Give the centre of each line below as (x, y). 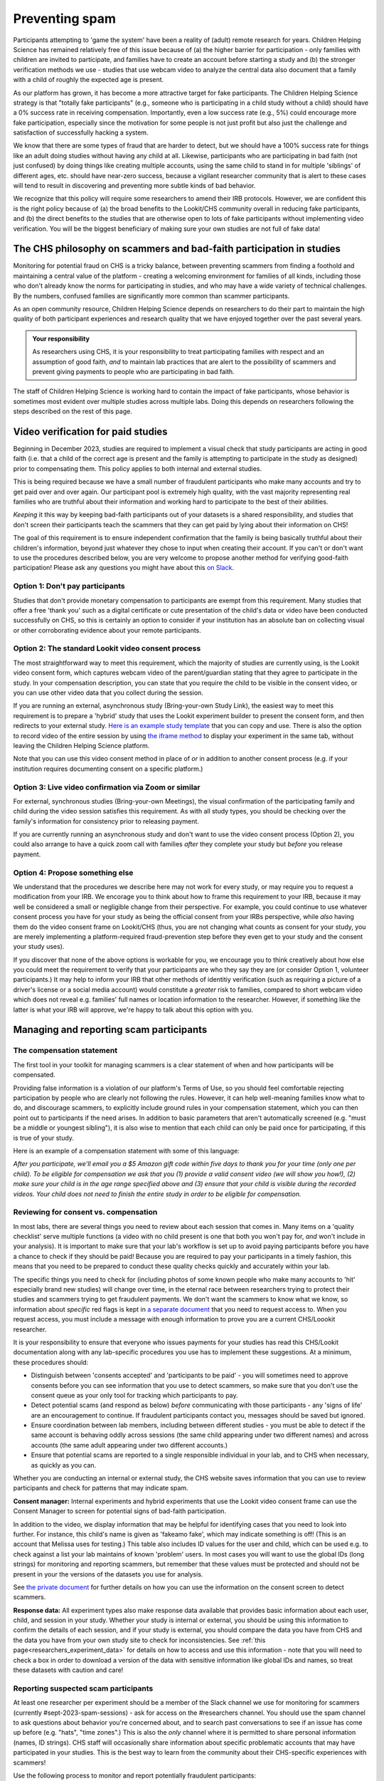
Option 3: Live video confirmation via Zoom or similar (107, 787)
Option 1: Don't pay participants (69, 586)
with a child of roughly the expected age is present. (89, 80)
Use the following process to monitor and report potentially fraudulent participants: (134, 1775)
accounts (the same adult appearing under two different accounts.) (129, 1445)
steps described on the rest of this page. (73, 411)
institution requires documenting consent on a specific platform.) (108, 769)
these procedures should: (51, 1362)
